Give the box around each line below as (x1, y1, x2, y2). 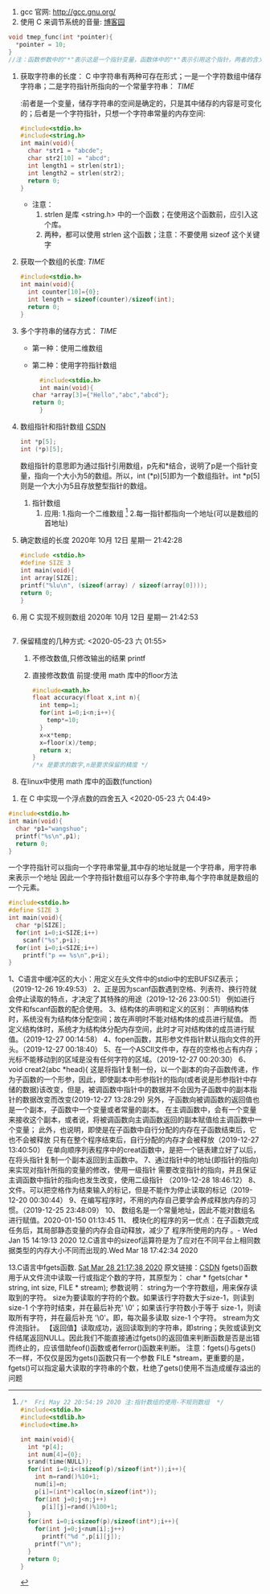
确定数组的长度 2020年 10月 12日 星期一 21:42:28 (19, 536, 183, 545)
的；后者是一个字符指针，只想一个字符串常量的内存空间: (19, 108, 206, 118)
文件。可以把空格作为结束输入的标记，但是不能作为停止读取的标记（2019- (8, 1185, 253, 1195)
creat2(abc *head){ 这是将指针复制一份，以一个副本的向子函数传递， (23, 1065, 252, 1074)
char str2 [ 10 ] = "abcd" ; (27, 154, 111, 162)
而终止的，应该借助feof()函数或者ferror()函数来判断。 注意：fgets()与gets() (8, 1343, 256, 1353)
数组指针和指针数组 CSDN (19, 421, 106, 431)
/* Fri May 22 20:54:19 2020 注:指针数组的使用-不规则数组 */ (19, 1399, 224, 1407)
